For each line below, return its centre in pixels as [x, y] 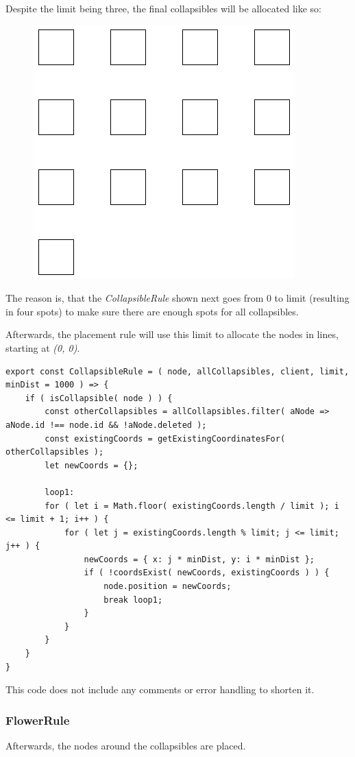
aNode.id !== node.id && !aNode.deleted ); [106, 425]
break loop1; [133, 600]
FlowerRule [38, 720]
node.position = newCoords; [168, 587]
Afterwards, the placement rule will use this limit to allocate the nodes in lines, [172, 334]
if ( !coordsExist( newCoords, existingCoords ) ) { [207, 573]
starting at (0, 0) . [43, 347]
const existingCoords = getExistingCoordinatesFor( [165, 438]
